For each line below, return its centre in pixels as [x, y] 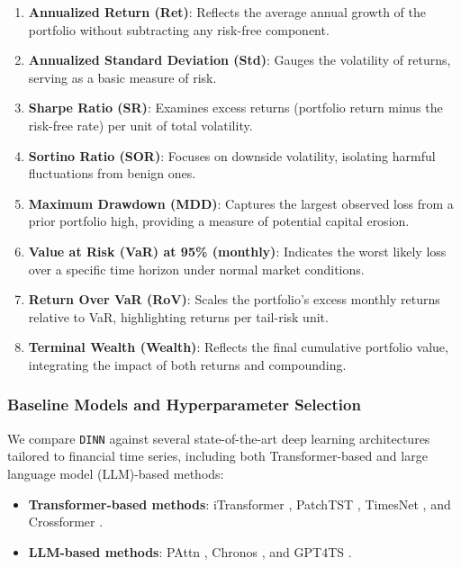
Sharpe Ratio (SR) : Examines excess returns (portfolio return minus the [235, 108]
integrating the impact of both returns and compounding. [187, 364]
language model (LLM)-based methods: [116, 473]
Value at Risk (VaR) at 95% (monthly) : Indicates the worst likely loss [237, 251]
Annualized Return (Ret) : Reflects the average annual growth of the [227, 12]
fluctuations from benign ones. [112, 173]
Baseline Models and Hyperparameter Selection [184, 405]
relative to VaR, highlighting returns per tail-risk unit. [178, 316]
